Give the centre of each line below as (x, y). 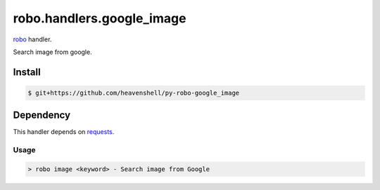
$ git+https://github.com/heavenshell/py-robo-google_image (134, 93)
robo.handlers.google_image (100, 18)
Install (27, 72)
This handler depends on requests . (64, 132)
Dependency (42, 115)
